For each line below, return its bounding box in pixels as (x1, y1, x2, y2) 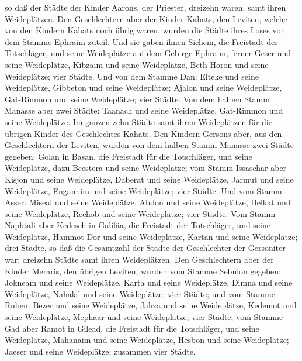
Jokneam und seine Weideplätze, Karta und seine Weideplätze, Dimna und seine (5, 276, 293, 288)
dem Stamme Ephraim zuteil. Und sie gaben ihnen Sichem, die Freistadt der (5, 35, 278, 47)
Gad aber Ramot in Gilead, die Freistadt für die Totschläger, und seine (5, 322, 259, 334)
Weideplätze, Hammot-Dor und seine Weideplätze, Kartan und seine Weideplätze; (5, 230, 298, 242)
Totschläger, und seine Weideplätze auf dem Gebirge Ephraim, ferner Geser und (5, 47, 291, 59)
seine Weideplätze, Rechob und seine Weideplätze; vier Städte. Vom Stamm (5, 207, 276, 219)
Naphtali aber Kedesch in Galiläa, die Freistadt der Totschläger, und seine (5, 219, 270, 231)
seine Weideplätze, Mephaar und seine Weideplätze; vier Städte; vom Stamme (5, 311, 283, 323)
